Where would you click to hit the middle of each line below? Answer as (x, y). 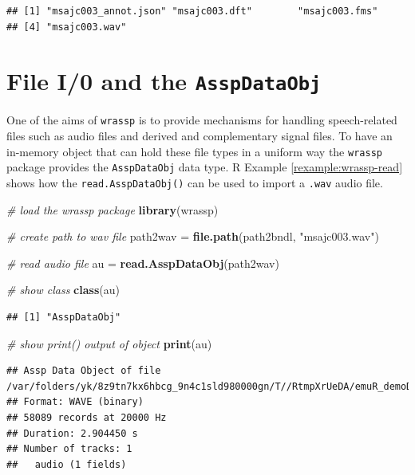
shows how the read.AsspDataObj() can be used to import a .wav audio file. (195, 183)
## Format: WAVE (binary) (75, 402)
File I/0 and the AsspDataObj (164, 81)
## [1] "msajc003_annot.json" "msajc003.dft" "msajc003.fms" (192, 11)
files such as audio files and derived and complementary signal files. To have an (200, 136)
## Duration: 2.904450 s (72, 433)
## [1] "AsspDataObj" (64, 318)
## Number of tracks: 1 (69, 449)
